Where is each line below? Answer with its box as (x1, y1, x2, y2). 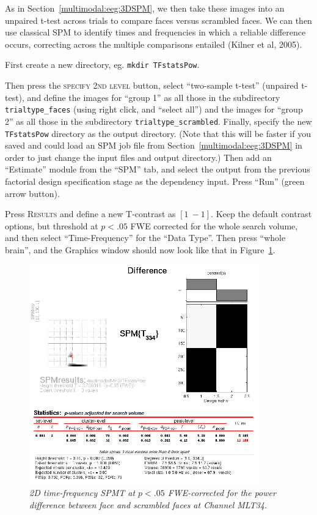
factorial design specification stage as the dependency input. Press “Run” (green (5, 174, 305, 187)
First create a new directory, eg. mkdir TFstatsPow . (5, 58, 200, 71)
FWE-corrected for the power (167, 486, 276, 499)
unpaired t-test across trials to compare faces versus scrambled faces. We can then (5, 13, 312, 26)
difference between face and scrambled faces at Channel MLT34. (29, 498, 268, 511)
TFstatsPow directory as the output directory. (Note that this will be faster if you (5, 127, 311, 139)
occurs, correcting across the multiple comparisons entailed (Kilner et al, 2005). (5, 37, 302, 50)
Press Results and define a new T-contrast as (5, 207, 176, 220)
